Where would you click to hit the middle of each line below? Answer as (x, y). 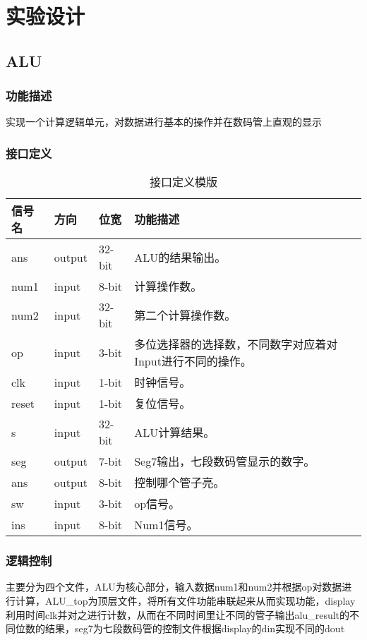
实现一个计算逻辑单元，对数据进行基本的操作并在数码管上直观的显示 (164, 122)
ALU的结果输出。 (180, 258)
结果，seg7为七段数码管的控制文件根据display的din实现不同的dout (195, 628)
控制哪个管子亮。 (180, 483)
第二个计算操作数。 (185, 315)
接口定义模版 (183, 182)
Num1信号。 (166, 525)
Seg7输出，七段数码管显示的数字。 (225, 461)
